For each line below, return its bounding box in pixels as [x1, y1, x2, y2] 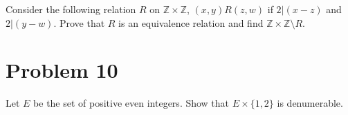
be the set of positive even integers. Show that [33, 96, 230, 110]
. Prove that [53, 15, 105, 30]
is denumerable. [277, 96, 343, 110]
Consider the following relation [6, 2, 136, 16]
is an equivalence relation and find [118, 15, 264, 30]
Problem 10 [6, 56, 118, 84]
